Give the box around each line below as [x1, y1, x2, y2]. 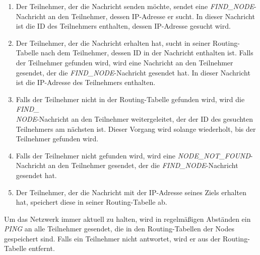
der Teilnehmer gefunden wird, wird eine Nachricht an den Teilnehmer [16, 57, 233, 67]
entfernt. [28, 243, 55, 253]
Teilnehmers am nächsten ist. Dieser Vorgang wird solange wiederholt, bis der [16, 123, 256, 134]
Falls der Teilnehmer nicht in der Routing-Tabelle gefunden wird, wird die [16, 94, 245, 104]
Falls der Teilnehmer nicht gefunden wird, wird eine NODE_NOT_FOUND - [16, 150, 253, 160]
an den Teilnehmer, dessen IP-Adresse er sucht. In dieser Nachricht [48, 11, 255, 21]
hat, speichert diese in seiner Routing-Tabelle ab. [16, 197, 167, 207]
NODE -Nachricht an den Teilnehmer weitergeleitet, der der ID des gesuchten [16, 113, 253, 124]
